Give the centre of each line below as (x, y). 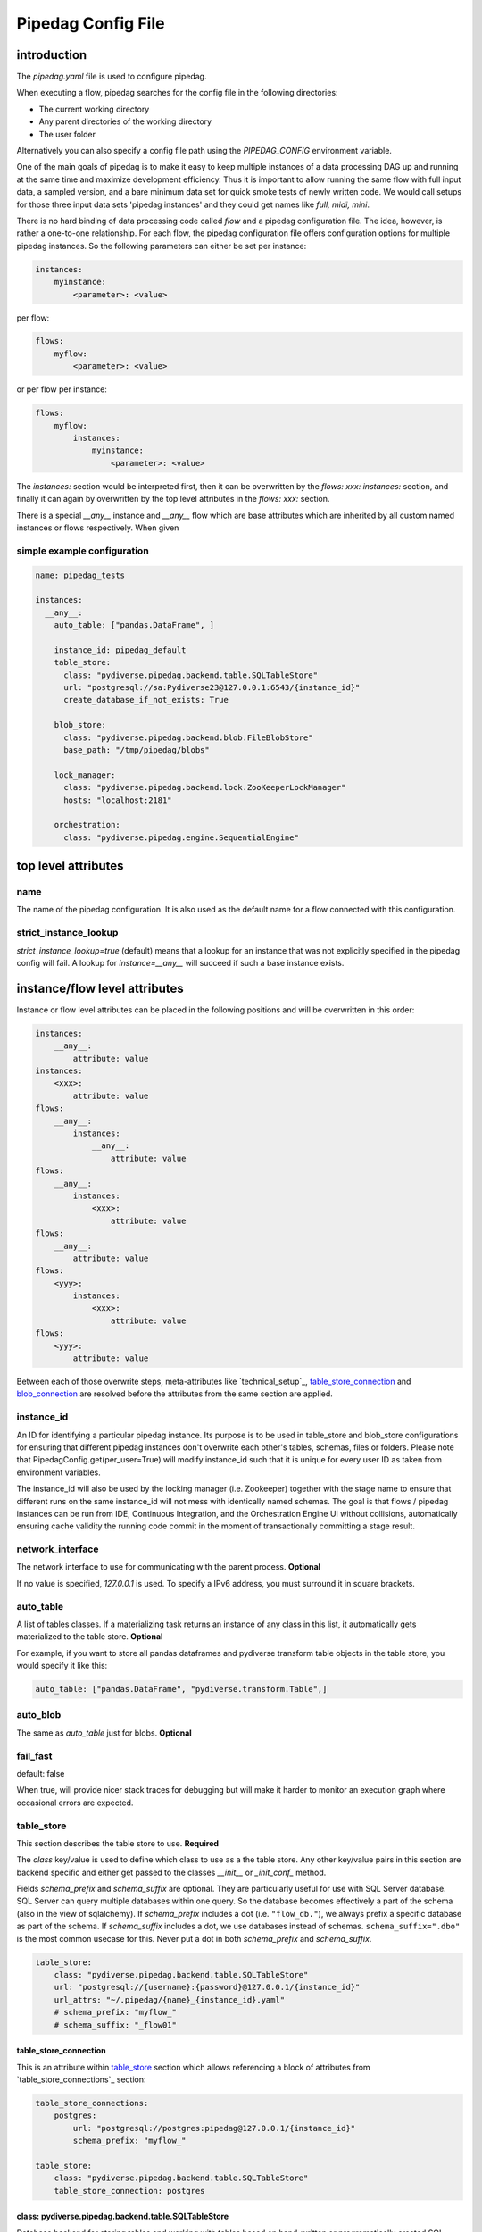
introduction (52, 55)
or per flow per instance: (62, 389)
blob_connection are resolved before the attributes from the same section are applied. (175, 1394)
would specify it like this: (62, 1666)
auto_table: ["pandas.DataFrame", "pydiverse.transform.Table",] (181, 1689)
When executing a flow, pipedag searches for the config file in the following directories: (177, 93)
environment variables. (59, 1472)
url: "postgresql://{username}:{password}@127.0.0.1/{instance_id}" (207, 1987)
